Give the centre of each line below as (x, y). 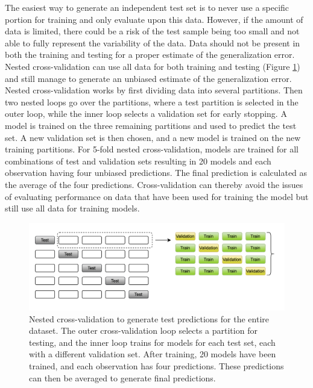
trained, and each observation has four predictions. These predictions (156, 365)
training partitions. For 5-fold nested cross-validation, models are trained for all (152, 149)
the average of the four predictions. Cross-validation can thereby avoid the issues (154, 184)
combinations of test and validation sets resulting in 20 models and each (138, 161)
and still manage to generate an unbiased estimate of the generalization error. (148, 78)
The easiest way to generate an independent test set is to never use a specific (147, 7)
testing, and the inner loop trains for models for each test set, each (152, 342)
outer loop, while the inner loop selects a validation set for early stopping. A (146, 114)
